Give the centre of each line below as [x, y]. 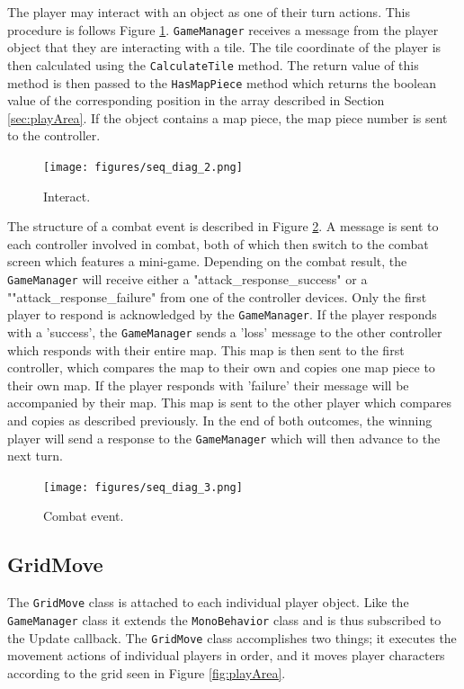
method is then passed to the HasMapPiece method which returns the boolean [222, 82]
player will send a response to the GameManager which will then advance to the [224, 438]
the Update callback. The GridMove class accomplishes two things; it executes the [232, 637]
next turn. [35, 456]
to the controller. [54, 135]
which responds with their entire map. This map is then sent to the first [206, 349]
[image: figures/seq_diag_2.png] [143, 167]
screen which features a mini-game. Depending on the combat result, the [207, 261]
